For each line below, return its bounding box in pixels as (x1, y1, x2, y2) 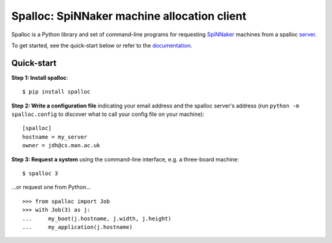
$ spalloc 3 (22, 169, 58, 177)
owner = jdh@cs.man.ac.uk (22, 142, 101, 149)
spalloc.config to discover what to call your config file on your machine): (11, 110, 205, 118)
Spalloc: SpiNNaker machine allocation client (11, 9, 247, 23)
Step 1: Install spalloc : (11, 74, 68, 81)
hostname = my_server (22, 133, 87, 141)
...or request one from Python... (11, 183, 92, 191)
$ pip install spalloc (22, 88, 91, 95)
